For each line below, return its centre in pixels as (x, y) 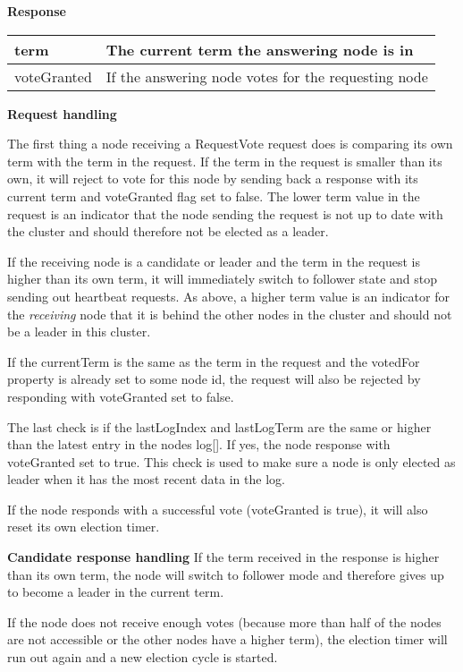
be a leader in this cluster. (79, 332)
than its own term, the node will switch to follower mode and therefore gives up (226, 574)
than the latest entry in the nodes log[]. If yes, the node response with (199, 444)
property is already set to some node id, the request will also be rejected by (214, 379)
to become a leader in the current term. (116, 592)
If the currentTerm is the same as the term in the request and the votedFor (214, 361)
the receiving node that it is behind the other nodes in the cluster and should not (230, 314)
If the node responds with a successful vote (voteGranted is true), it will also (218, 509)
